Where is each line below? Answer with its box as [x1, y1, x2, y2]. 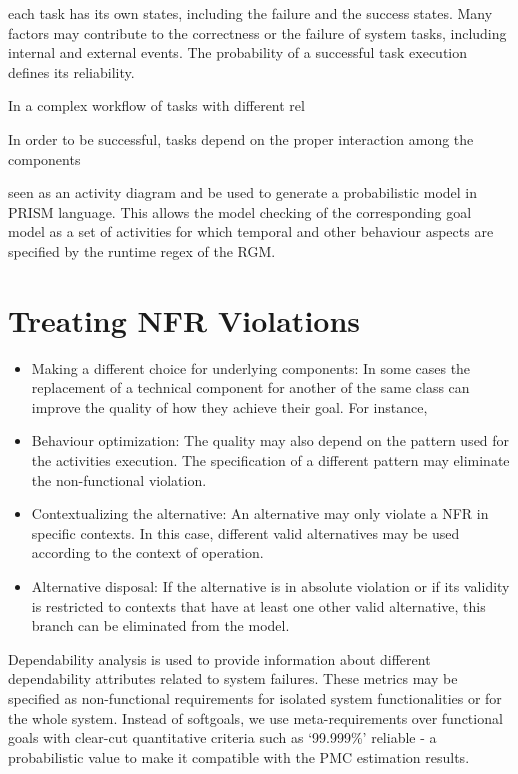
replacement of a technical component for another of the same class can [31, 377, 470, 398]
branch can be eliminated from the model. [31, 615, 290, 636]
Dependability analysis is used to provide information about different [8, 648, 431, 669]
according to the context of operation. [31, 542, 264, 563]
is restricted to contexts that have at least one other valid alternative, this [31, 595, 486, 616]
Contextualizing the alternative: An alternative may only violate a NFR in [31, 503, 489, 524]
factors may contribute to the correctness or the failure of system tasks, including [8, 22, 507, 43]
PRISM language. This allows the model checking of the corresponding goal [8, 201, 472, 222]
